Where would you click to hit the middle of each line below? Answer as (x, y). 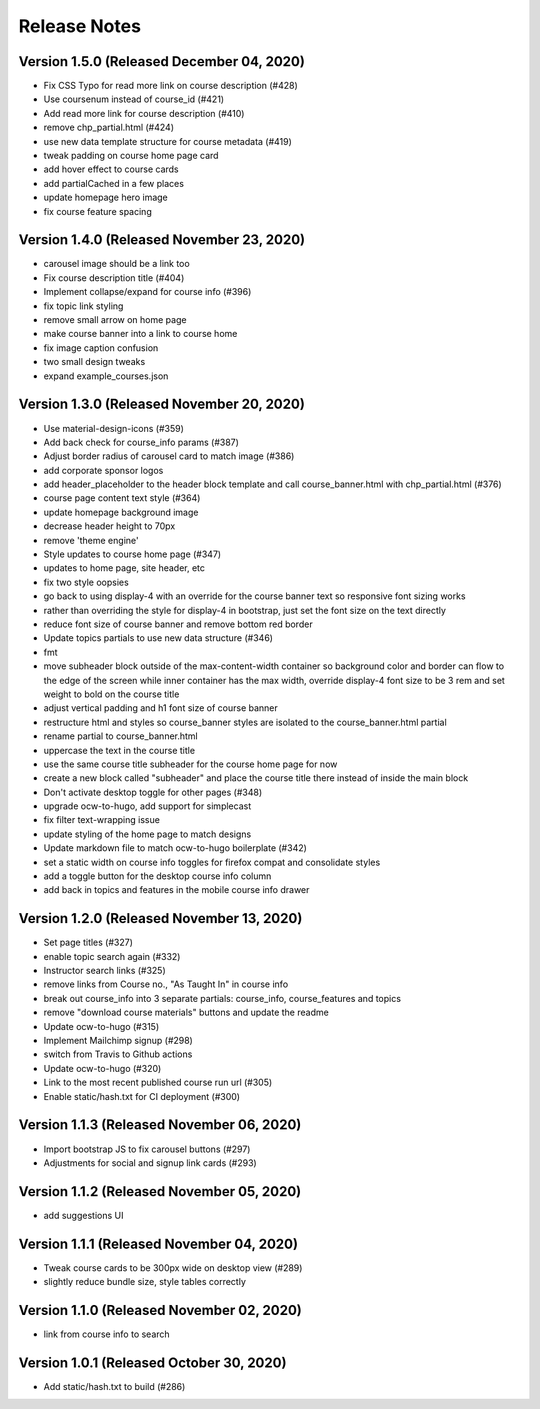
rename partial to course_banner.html (121, 736)
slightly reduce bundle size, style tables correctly (145, 1282)
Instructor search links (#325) (105, 971)
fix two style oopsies (86, 582)
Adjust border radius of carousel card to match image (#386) (169, 456)
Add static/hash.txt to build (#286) (114, 1386)
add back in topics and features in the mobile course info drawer (176, 890)
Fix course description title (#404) (114, 277)
